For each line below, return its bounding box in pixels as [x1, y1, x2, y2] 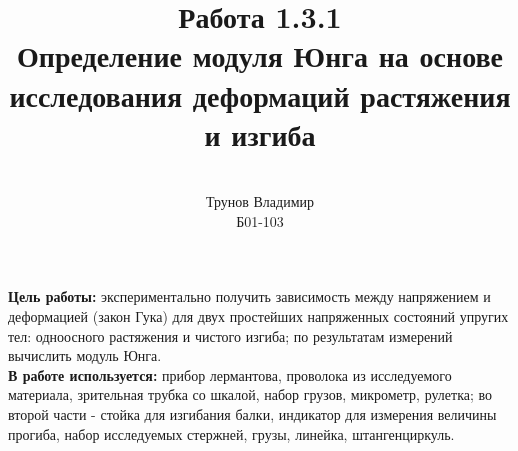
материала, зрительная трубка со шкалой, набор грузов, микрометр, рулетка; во [8, 384, 493, 405]
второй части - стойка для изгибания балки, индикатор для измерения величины [8, 404, 497, 425]
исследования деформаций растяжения [9, 74, 511, 115]
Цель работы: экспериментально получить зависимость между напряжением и [8, 286, 491, 307]
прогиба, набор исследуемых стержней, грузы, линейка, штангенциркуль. [8, 423, 455, 444]
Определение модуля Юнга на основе [16, 35, 503, 76]
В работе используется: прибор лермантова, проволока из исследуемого [8, 364, 452, 385]
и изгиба [204, 113, 316, 154]
